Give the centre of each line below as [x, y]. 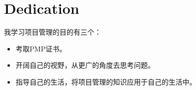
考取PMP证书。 [41, 48]
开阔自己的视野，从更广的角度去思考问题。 [85, 65]
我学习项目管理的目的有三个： [53, 32]
